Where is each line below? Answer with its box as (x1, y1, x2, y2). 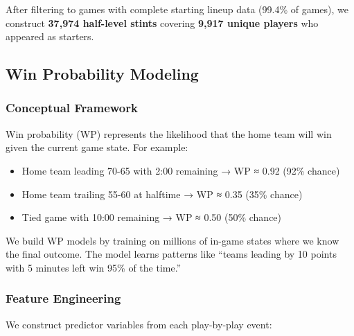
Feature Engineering (6, 290, 121, 307)
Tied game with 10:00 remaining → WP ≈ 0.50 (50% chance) (21, 210, 282, 224)
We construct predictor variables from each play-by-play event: (6, 317, 272, 331)
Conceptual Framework (6, 99, 138, 116)
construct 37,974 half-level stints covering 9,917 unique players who (6, 15, 319, 30)
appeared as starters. (6, 29, 94, 44)
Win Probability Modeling (6, 63, 199, 85)
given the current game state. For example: (6, 140, 188, 154)
